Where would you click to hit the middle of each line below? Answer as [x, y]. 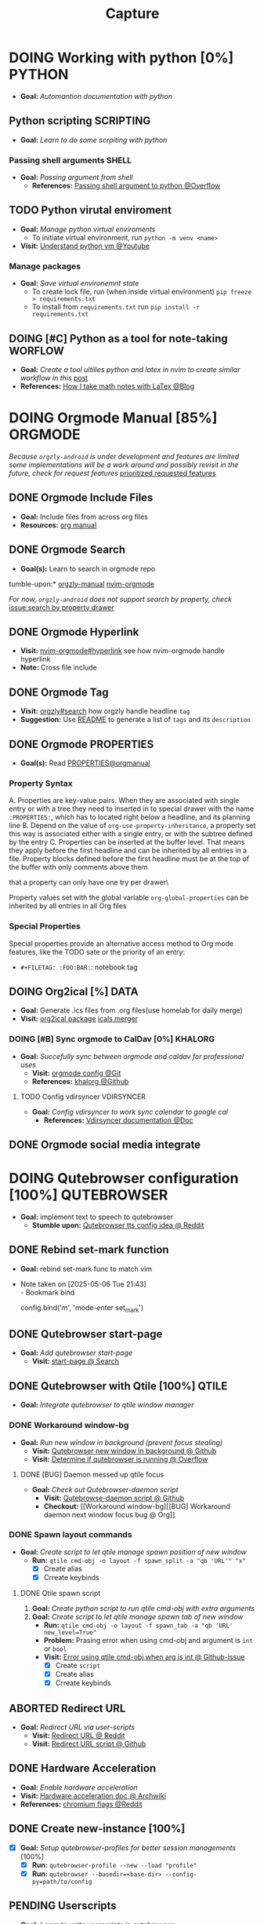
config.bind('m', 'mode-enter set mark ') [82, 1308]
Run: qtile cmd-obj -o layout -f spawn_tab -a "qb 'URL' [138, 1625]
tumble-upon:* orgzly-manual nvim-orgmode [82, 584]
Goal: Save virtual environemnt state [80, 283]
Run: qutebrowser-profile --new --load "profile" [114, 1864]
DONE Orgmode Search [67, 550]
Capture [132, 14]
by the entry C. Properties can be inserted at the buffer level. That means [127, 842]
